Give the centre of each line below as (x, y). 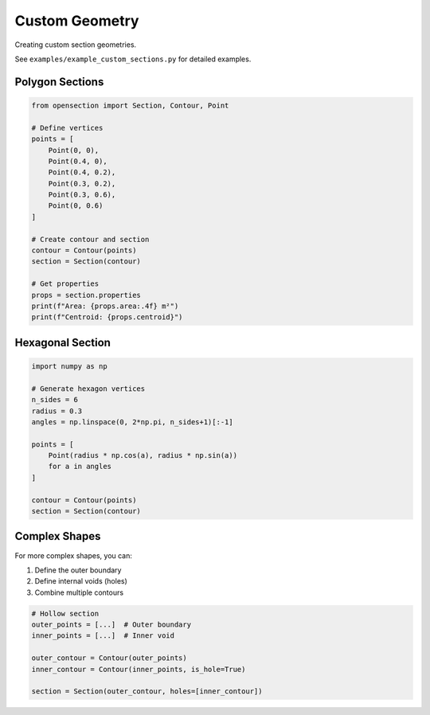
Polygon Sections (59, 82)
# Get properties (65, 284)
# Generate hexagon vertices (88, 389)
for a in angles (80, 467)
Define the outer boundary (78, 570)
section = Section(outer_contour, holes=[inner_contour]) (147, 692)
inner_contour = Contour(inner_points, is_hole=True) (139, 669)
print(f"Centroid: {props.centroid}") (107, 317)
